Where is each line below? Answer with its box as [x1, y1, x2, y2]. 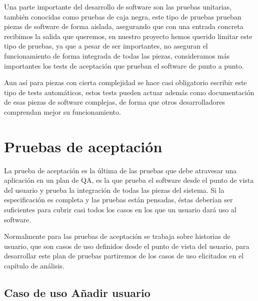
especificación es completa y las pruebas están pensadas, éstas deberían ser [4, 194, 233, 205]
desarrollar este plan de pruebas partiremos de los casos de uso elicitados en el [4, 250, 244, 261]
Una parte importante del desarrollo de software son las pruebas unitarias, [4, 2, 231, 12]
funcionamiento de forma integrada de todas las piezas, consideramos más [4, 50, 230, 61]
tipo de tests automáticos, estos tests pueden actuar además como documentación [4, 87, 254, 97]
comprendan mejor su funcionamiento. [4, 106, 121, 117]
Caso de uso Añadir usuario [4, 284, 150, 300]
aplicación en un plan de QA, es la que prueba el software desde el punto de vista [4, 175, 254, 185]
